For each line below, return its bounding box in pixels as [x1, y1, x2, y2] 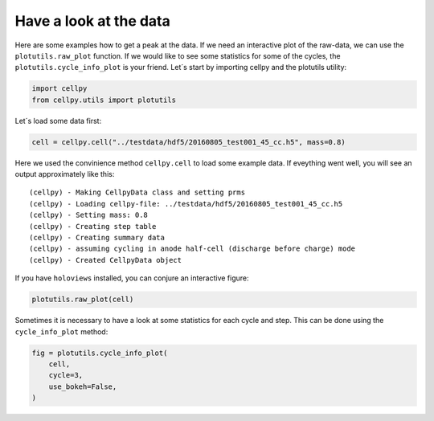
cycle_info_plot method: [14, 326, 108, 337]
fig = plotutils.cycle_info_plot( [31, 348, 168, 358]
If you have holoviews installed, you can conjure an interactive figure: [14, 273, 249, 283]
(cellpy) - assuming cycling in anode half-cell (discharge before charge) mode [29, 244, 356, 253]
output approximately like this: [14, 170, 115, 179]
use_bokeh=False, [48, 382, 117, 391]
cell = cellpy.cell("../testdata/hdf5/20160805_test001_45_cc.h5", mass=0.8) [31, 137, 346, 146]
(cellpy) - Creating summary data [29, 233, 165, 242]
